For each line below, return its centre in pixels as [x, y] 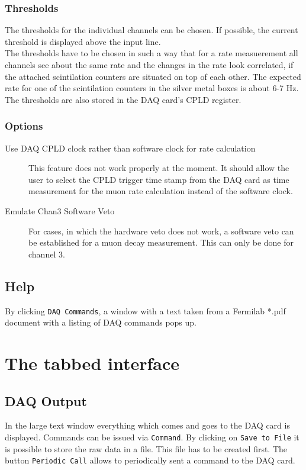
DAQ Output [46, 400]
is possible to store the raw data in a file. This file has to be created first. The [146, 448]
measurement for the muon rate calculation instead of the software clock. [161, 191]
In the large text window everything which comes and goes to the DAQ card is [147, 425]
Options [24, 126]
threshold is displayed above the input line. [83, 41]
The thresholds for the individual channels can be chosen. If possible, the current [152, 30]
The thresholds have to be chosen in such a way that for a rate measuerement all [152, 53]
